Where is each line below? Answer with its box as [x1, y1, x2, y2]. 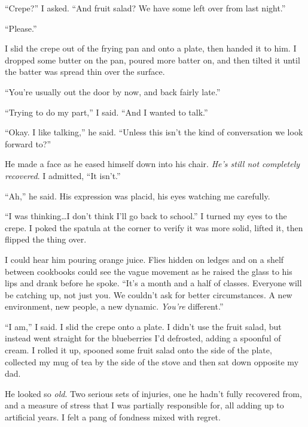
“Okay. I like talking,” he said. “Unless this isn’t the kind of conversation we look [5, 126, 303, 138]
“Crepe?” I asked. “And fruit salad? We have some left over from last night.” [5, 2, 286, 14]
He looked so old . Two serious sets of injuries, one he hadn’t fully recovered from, [5, 387, 302, 399]
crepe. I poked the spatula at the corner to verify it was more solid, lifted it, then [5, 221, 303, 234]
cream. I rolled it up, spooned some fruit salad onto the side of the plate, [5, 344, 272, 356]
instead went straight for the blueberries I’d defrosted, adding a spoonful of [5, 332, 281, 344]
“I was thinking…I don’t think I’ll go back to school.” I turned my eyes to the [5, 210, 287, 222]
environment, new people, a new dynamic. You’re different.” [5, 300, 224, 313]
